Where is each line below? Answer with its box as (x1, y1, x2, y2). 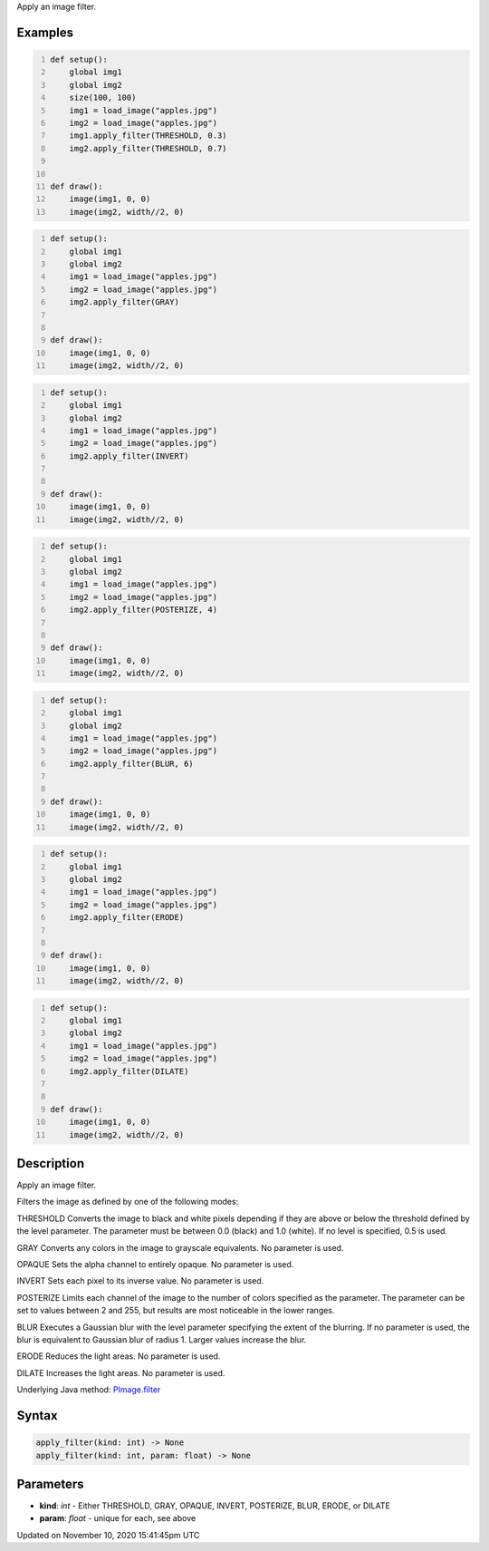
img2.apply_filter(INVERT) (69, 451, 189, 461)
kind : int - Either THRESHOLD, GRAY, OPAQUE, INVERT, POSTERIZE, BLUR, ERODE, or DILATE (39, 1500, 391, 1511)
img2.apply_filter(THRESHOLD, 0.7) (69, 143, 227, 153)
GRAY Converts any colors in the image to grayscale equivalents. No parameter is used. (16, 1242, 344, 1253)
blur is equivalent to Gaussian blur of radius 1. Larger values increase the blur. (16, 1334, 307, 1345)
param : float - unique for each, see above (39, 1513, 197, 1524)
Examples (16, 24, 74, 40)
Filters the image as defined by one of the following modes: (16, 1197, 239, 1207)
